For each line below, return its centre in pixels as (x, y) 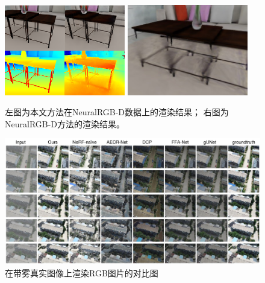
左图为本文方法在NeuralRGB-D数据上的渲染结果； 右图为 (117, 112)
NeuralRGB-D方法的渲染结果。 (65, 123)
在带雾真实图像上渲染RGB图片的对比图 (82, 273)
